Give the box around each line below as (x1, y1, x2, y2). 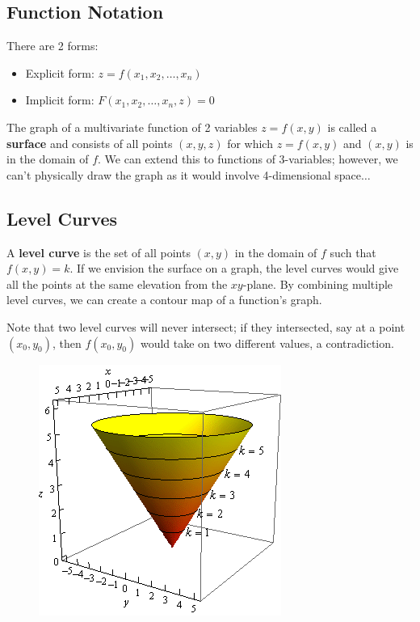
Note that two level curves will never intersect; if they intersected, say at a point (6, 318, 405, 335)
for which (227, 134, 273, 151)
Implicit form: (25, 91, 94, 108)
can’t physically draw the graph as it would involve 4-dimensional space (6, 166, 362, 183)
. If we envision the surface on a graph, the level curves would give (69, 260, 399, 277)
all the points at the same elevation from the (6, 275, 228, 292)
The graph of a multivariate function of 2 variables (6, 118, 258, 135)
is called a (327, 118, 377, 135)
